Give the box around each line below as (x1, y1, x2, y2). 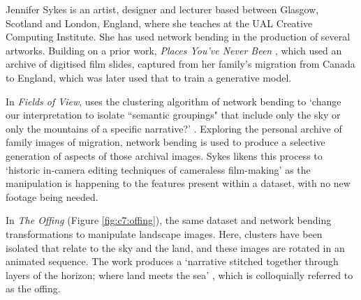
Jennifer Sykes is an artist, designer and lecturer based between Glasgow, (6, 2, 319, 16)
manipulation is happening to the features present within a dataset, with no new (6, 176, 351, 190)
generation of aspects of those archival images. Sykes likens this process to (6, 148, 323, 163)
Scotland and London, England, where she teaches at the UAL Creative (6, 15, 313, 30)
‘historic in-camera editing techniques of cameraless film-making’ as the (6, 162, 311, 177)
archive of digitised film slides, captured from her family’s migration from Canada (6, 57, 355, 71)
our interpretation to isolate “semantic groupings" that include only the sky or (6, 107, 341, 122)
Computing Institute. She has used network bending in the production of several (6, 29, 351, 44)
